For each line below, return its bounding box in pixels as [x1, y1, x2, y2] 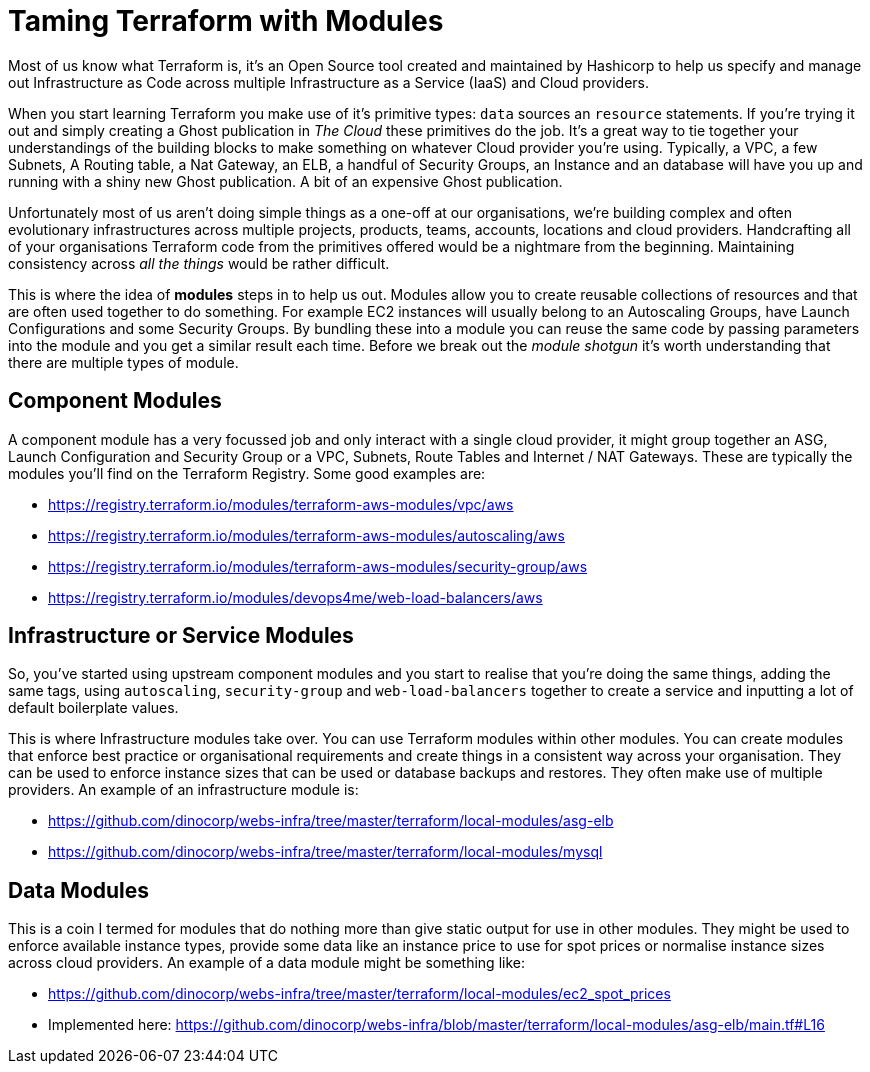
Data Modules [8, 877, 150, 903]
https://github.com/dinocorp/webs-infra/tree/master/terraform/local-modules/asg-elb [48, 812, 614, 830]
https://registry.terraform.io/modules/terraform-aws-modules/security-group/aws [48, 557, 588, 575]
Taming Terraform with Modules [8, 4, 444, 38]
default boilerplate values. [8, 699, 179, 717]
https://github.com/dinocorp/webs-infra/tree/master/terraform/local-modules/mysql [48, 843, 603, 861]
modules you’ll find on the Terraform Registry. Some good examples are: [8, 464, 486, 482]
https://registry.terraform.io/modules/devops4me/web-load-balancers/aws [48, 588, 543, 606]
